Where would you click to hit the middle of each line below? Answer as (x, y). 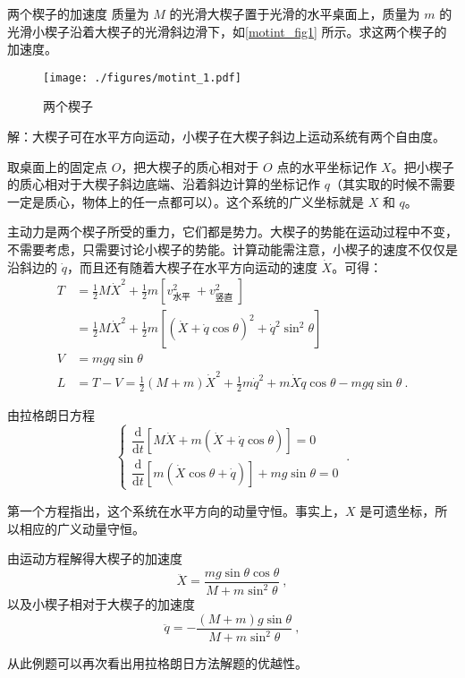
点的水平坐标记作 (327, 166)
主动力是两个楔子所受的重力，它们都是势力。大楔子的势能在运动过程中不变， (232, 232)
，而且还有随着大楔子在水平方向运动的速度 (192, 266)
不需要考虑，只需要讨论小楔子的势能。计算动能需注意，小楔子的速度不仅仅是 (232, 249)
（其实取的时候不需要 (392, 184)
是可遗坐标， (397, 510)
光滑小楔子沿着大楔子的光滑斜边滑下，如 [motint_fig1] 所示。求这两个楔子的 (227, 31)
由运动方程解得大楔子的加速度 (95, 558)
